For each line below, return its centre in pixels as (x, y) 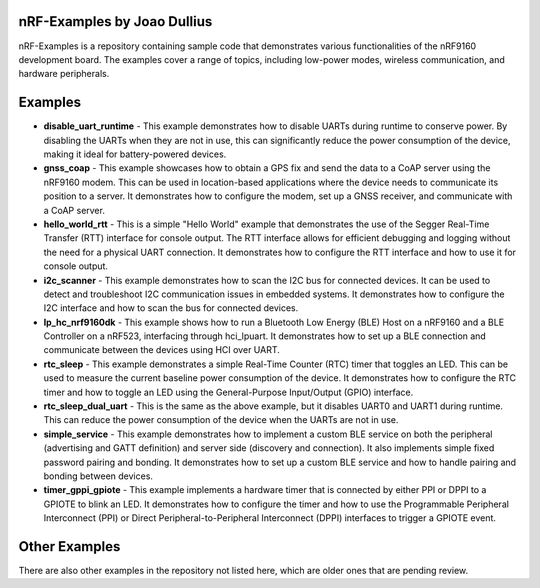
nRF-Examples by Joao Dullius (115, 21)
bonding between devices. (98, 476)
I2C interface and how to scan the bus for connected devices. (171, 308)
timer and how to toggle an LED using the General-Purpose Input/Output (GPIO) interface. (228, 392)
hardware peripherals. (64, 74)
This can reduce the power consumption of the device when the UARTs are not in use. (221, 420)
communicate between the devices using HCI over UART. (161, 350)
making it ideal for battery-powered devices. (135, 154)
